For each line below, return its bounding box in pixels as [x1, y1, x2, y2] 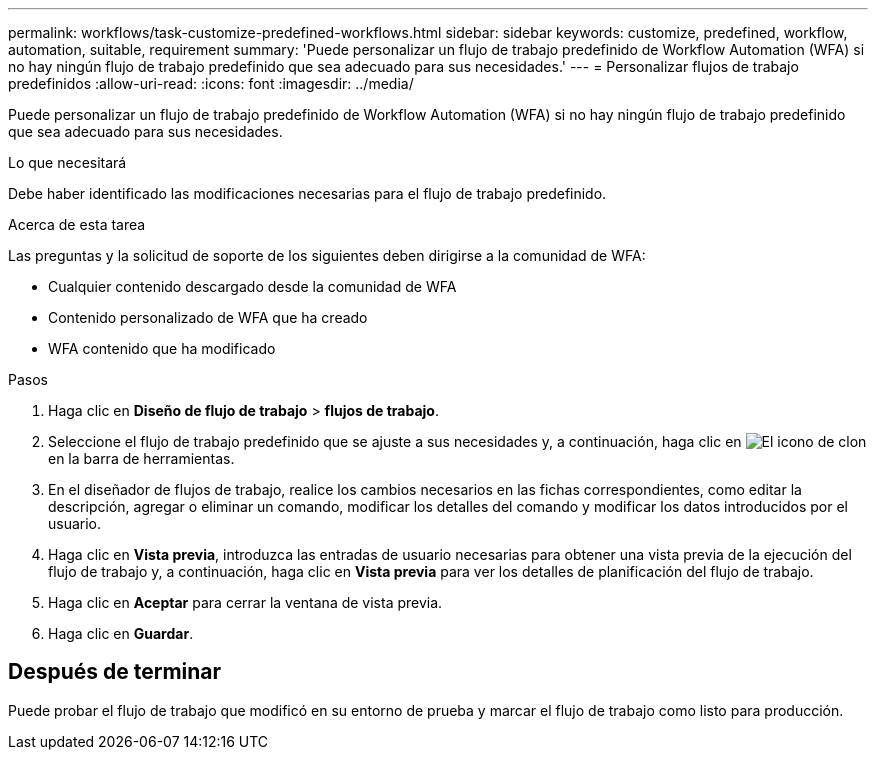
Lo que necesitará [8, 154, 127, 171]
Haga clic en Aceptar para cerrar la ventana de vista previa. [48, 594, 443, 611]
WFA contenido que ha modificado [48, 340, 276, 357]
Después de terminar [8, 659, 222, 685]
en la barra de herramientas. [48, 450, 235, 467]
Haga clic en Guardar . [48, 625, 194, 642]
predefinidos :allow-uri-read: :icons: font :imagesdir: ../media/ [8, 75, 414, 92]
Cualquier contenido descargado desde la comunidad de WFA [48, 278, 457, 295]
